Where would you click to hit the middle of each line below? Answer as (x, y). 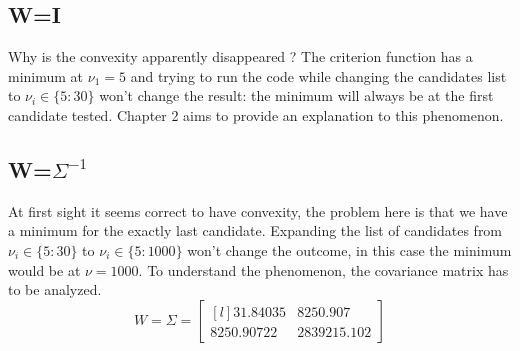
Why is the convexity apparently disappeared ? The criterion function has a (240, 56)
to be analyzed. (55, 289)
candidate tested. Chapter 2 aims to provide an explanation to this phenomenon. (256, 114)
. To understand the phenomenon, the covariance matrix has (323, 269)
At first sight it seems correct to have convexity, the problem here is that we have (258, 210)
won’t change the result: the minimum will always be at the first (296, 95)
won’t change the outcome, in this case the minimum (349, 249)
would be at (44, 269)
